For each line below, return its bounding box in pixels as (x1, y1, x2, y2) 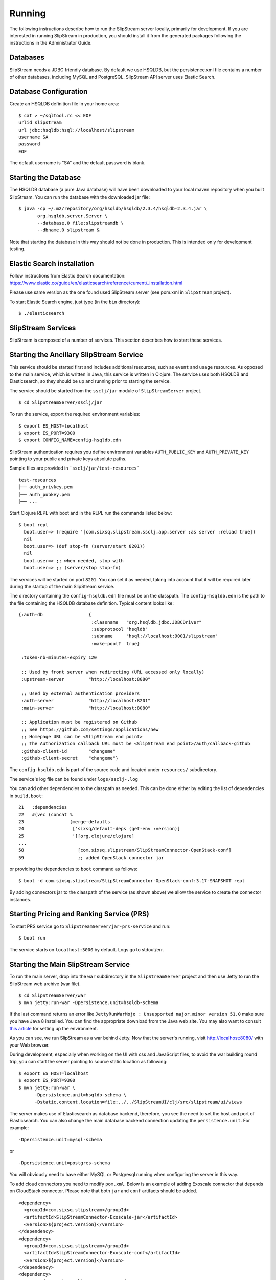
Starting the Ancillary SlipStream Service (9, 351, 143, 359)
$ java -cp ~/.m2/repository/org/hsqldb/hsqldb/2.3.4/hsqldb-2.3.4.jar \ (18, 205, 208, 211)
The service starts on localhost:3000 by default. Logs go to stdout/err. (9, 946, 164, 952)
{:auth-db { (18, 612, 91, 618)
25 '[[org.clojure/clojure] (18, 833, 135, 839)
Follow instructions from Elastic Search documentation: (9, 272, 126, 279)
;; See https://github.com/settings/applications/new (21, 727, 159, 732)
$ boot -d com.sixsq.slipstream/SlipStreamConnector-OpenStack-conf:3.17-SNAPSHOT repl (18, 878, 245, 884)
